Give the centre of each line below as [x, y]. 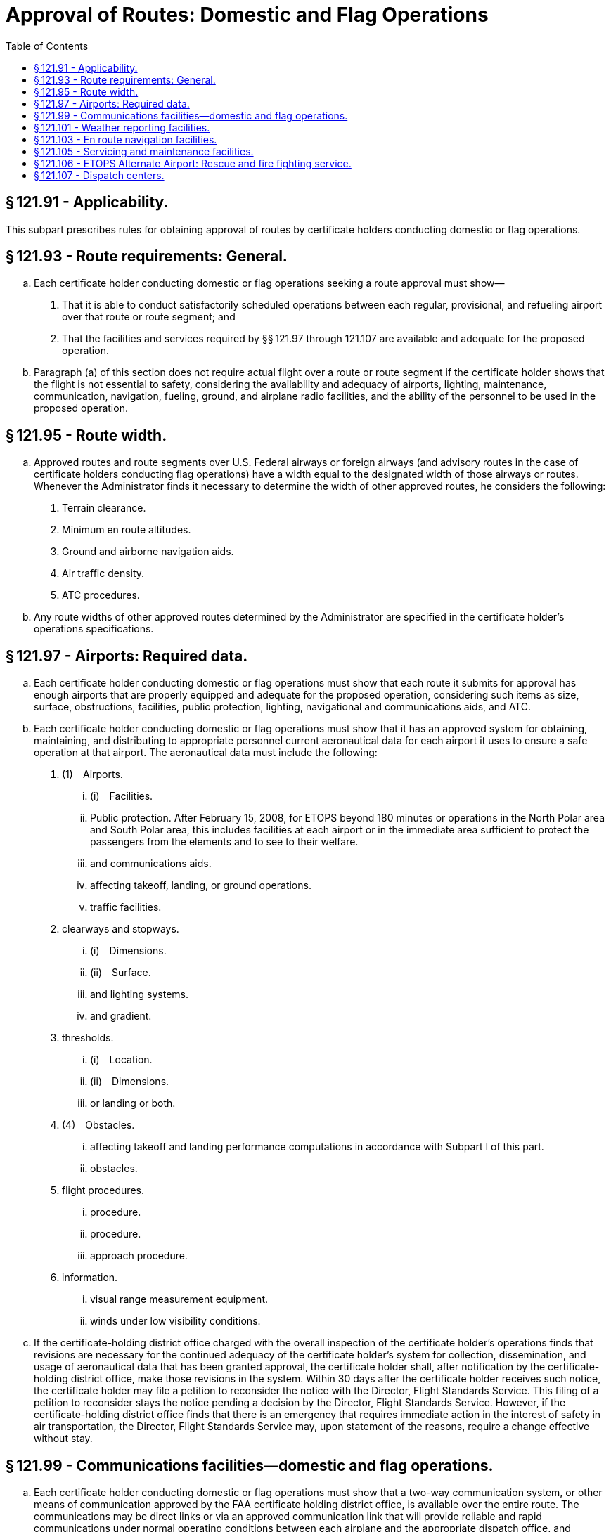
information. [90, 1278]
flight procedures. [103, 1190]
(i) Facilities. [122, 796]
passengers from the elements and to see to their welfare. [224, 842]
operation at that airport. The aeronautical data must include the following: [206, 753]
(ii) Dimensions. [130, 1082]
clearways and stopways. [121, 929]
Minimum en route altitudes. [127, 530]
